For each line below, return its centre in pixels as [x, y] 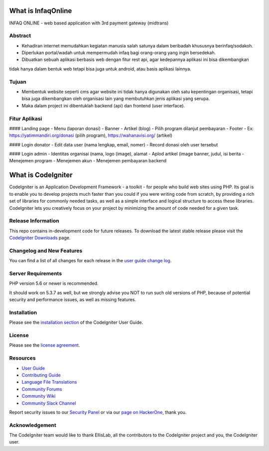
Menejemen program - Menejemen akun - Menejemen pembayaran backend [88, 161]
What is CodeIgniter [41, 175]
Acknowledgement [33, 425]
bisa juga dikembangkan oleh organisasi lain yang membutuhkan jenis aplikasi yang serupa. [116, 99]
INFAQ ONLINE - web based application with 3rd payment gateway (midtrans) [89, 23]
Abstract [20, 36]
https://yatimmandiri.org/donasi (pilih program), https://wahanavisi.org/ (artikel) [91, 135]
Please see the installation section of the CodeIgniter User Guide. [76, 323]
